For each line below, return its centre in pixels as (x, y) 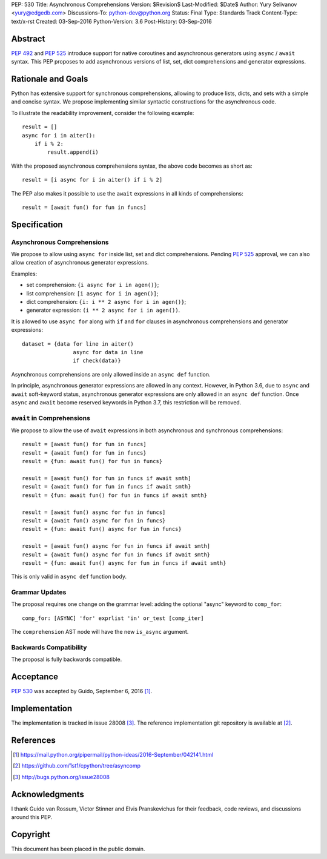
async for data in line (108, 352)
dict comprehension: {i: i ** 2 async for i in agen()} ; (106, 302)
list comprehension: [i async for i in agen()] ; (92, 293)
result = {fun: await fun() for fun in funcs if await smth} (114, 495)
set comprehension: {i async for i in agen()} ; (93, 285)
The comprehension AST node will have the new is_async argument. (100, 632)
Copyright (31, 834)
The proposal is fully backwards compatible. (67, 659)
